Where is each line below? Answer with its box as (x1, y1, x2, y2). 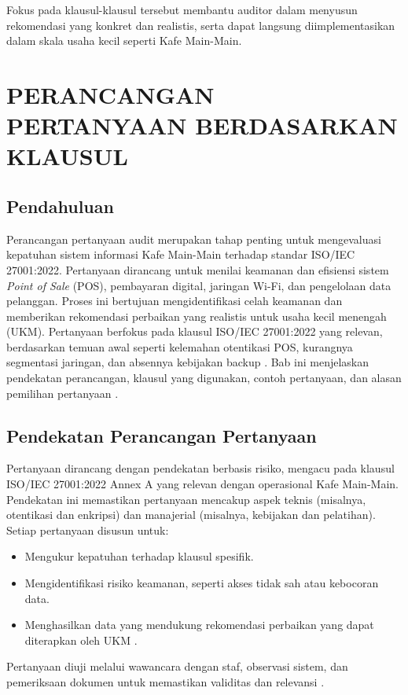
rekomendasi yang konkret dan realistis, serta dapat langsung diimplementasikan (6, 17, 395, 33)
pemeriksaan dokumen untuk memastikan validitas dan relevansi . (6, 674, 325, 689)
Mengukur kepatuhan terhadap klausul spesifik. (24, 548, 254, 564)
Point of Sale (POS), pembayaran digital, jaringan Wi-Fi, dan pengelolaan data (6, 277, 391, 293)
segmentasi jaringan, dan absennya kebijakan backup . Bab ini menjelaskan (6, 354, 369, 370)
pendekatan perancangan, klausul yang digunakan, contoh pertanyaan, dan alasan (6, 370, 402, 386)
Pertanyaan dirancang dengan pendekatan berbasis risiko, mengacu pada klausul (6, 460, 395, 476)
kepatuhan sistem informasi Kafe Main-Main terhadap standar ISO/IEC (6, 246, 355, 263)
